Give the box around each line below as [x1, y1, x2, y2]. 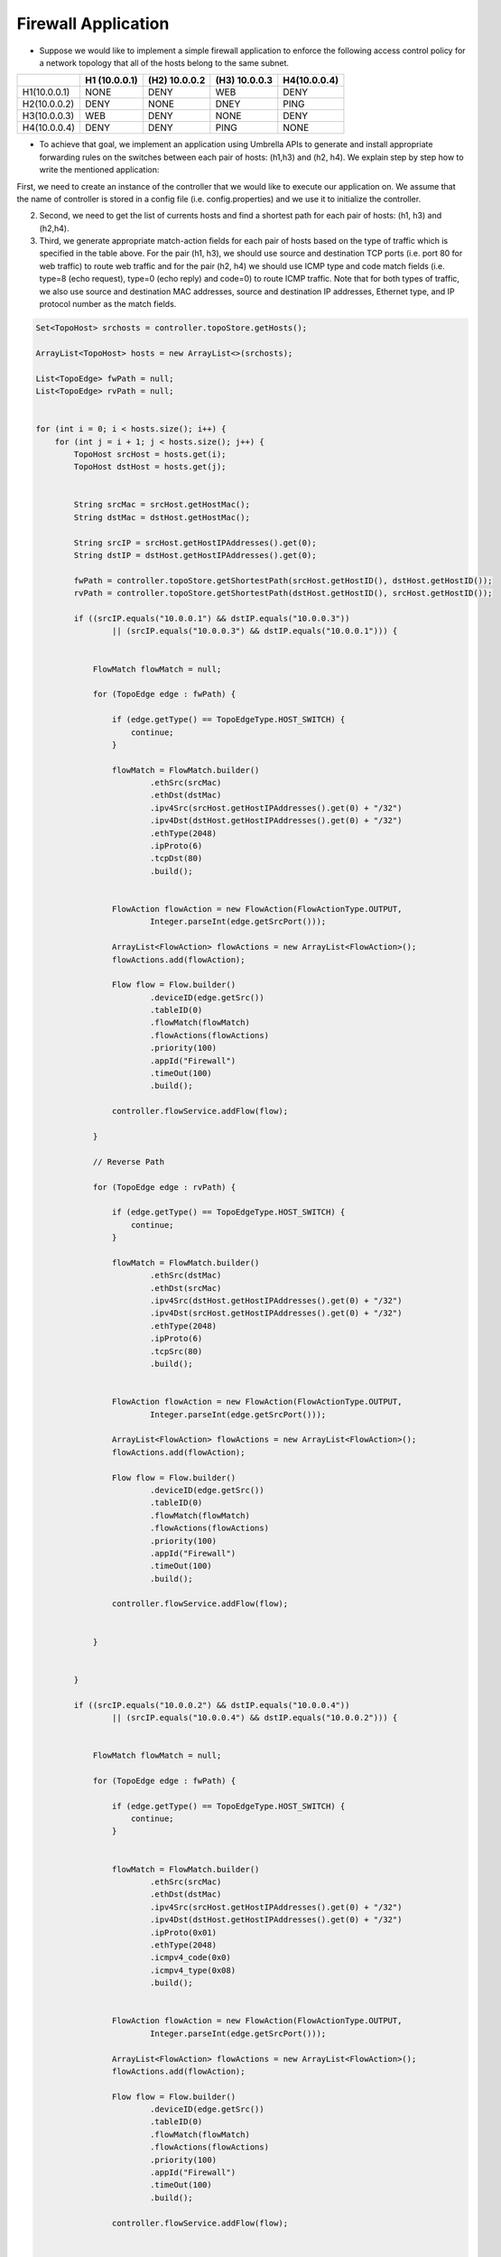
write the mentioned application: [39, 164, 160, 175]
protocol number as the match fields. [39, 299, 177, 310]
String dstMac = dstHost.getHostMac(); [73, 512, 250, 523]
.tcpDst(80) [149, 853, 203, 864]
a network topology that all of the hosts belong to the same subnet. [39, 57, 289, 68]
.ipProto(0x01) [149, 1927, 217, 1937]
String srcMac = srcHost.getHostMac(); [73, 499, 250, 510]
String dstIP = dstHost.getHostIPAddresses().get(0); [73, 551, 317, 561]
